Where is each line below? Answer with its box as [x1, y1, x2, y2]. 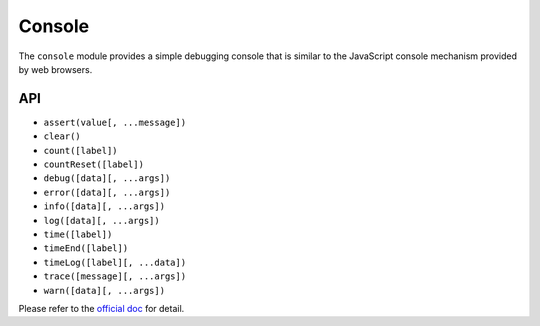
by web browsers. [18, 63, 93, 75]
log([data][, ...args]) [43, 215, 160, 226]
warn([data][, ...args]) [43, 285, 165, 296]
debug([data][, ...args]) [43, 173, 171, 184]
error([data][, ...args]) [43, 186, 171, 198]
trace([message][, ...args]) [43, 271, 187, 282]
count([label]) [43, 145, 119, 156]
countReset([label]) [43, 159, 145, 170]
